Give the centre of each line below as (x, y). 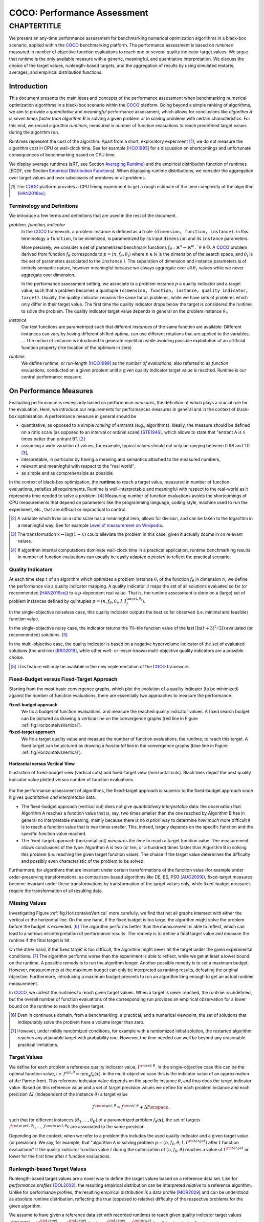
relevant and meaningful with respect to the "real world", (78, 466)
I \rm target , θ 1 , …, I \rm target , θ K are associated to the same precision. (77, 1126)
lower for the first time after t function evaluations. (60, 1156)
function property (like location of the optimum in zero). (77, 348)
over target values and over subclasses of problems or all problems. (77, 177)
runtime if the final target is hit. (40, 940)
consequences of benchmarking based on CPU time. (62, 155)
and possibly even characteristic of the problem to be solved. (83, 861)
